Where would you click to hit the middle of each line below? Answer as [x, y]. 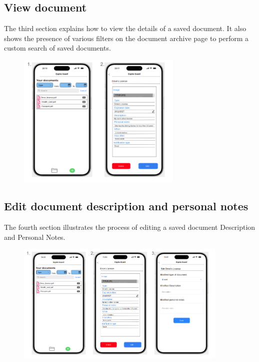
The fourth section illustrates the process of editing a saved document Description [130, 227]
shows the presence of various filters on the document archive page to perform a [126, 38]
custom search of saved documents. [57, 48]
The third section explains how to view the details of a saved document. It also [125, 28]
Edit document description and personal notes [126, 206]
